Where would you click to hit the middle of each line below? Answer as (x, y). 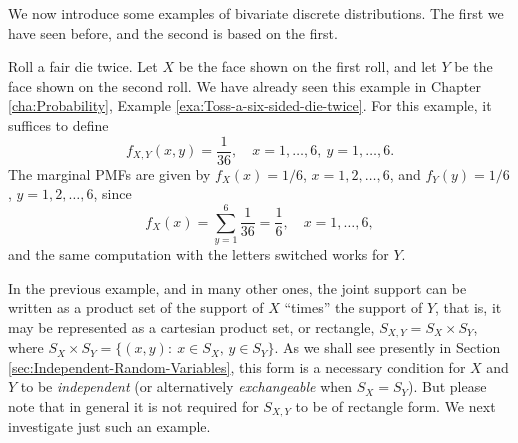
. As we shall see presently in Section (387, 347)
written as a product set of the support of (136, 307)
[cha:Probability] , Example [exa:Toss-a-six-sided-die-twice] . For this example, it (250, 105)
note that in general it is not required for (133, 405)
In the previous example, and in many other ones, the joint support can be (237, 287)
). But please (447, 386)
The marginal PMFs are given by (109, 173)
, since (112, 193)
